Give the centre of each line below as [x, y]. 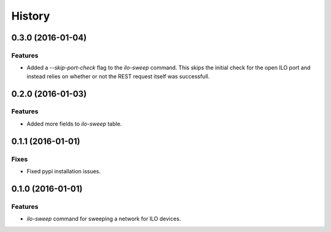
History [31, 16]
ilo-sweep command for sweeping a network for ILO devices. [104, 219]
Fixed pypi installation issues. [64, 171]
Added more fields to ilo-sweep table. [74, 124]
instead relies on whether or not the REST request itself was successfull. [118, 76]
